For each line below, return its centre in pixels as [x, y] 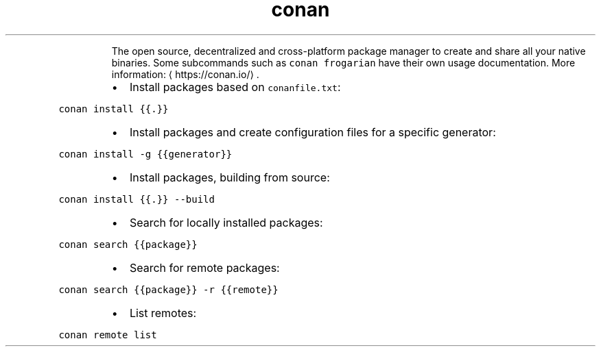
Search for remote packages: [204, 267]
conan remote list [108, 335]
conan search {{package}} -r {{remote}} [168, 289]
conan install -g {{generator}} [145, 154]
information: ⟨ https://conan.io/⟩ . [185, 74]
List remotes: [163, 313]
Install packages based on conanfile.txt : [235, 87]
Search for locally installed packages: [226, 222]
